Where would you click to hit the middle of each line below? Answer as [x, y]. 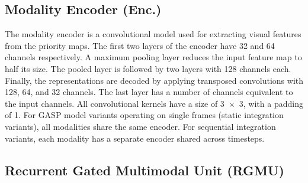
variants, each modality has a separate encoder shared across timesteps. [135, 138]
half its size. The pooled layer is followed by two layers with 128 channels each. [148, 68]
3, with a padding [271, 103]
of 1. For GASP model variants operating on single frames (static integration [144, 115]
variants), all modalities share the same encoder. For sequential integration [140, 126]
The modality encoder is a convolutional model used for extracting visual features [153, 34]
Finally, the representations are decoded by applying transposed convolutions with [154, 80]
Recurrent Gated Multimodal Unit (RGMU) [145, 170]
